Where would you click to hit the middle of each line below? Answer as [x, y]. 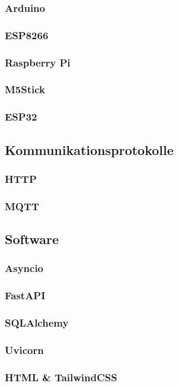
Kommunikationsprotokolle [89, 149]
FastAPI [25, 295]
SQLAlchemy [37, 323]
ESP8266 [27, 35]
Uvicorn [24, 349]
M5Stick [25, 89]
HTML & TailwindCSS [61, 377]
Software [32, 239]
